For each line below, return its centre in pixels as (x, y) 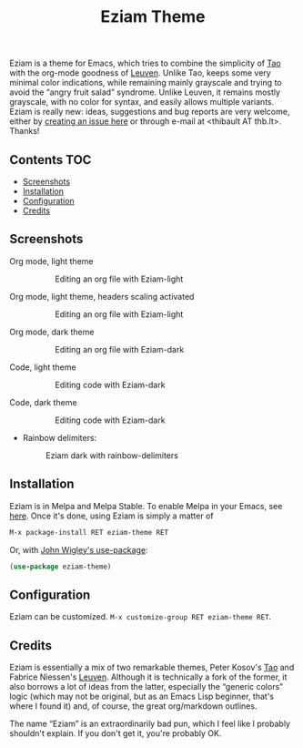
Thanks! (25, 131)
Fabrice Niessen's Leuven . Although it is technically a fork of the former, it (148, 677)
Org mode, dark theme (52, 332)
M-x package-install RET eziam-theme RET (89, 532)
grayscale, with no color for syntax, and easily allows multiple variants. (142, 102)
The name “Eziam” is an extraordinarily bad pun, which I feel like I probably (150, 723)
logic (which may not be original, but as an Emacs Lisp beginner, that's (142, 696)
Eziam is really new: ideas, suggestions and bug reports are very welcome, (150, 112)
